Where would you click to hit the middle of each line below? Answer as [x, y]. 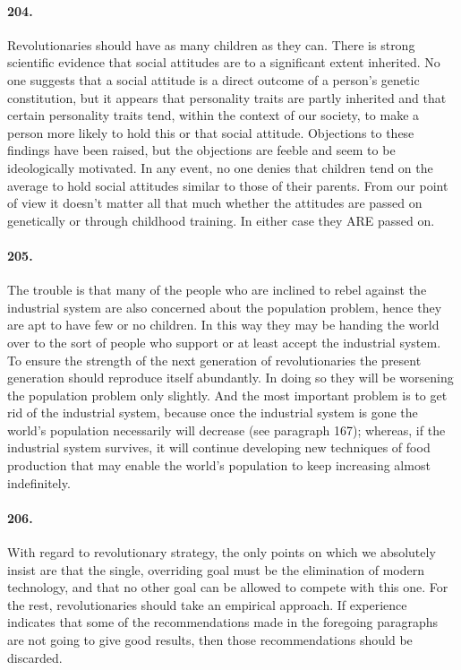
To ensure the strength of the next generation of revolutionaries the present [214, 360]
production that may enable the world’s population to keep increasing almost [219, 465]
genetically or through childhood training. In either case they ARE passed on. [221, 220]
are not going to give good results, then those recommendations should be [210, 640]
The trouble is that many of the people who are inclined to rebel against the [217, 290]
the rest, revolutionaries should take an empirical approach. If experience [207, 604]
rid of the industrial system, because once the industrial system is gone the [213, 412]
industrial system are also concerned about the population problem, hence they [225, 307]
